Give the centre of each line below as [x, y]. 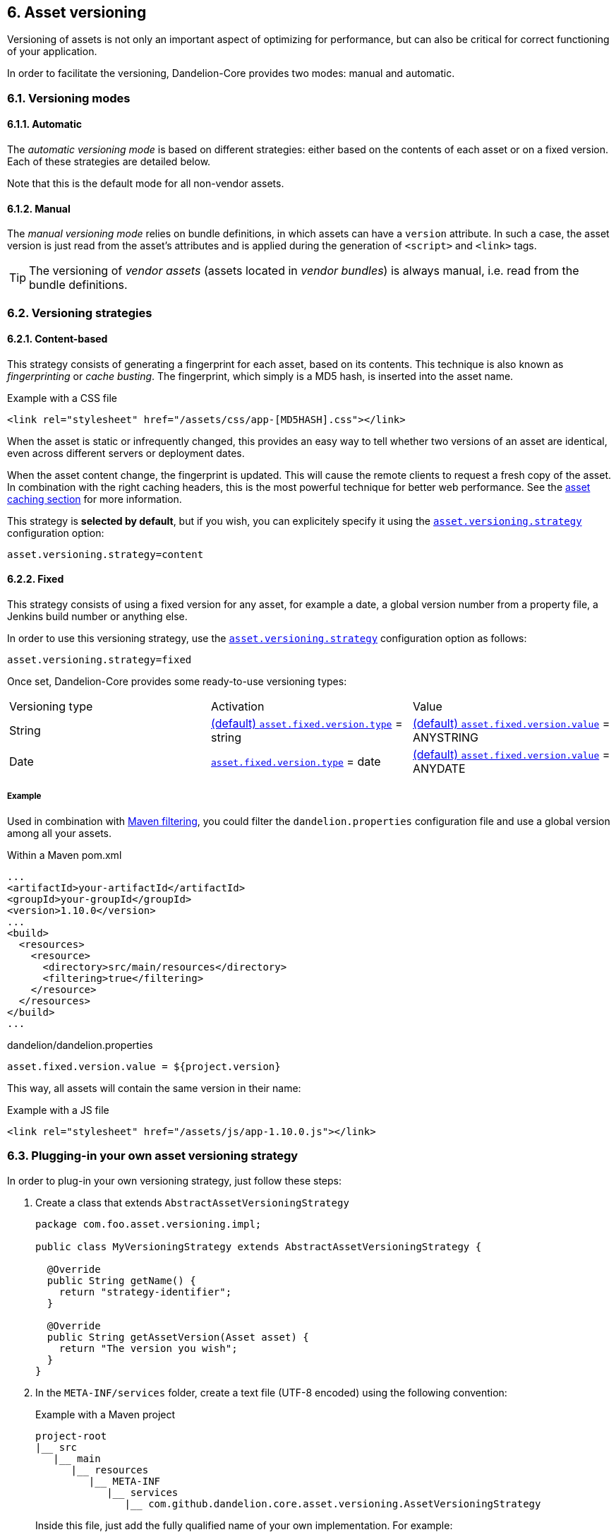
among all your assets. [60, 833]
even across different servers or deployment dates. [126, 453]
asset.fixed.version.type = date [296, 762]
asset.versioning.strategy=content [105, 554]
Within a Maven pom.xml [65, 855]
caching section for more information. [95, 499]
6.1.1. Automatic [44, 124]
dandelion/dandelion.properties [80, 1045]
